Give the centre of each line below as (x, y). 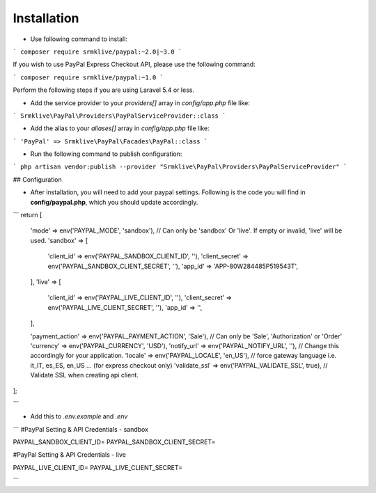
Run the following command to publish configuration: (106, 154)
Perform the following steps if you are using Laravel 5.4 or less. (104, 90)
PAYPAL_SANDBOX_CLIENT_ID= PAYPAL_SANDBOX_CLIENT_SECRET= (114, 442)
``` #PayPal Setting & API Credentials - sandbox (81, 429)
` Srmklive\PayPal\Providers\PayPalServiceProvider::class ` (119, 116)
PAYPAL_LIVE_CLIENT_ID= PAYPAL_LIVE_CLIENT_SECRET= (98, 467)
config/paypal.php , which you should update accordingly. (114, 202)
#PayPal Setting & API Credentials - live (70, 455)
